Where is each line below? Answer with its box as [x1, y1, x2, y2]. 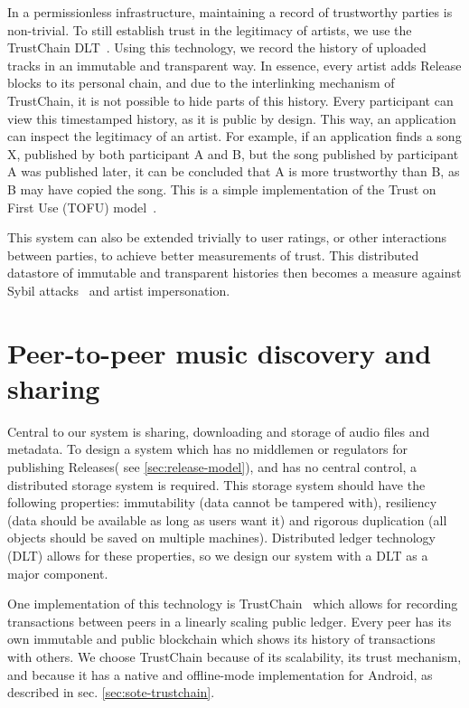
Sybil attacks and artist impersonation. [7, 280, 230, 299]
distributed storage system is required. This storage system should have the [7, 475, 426, 494]
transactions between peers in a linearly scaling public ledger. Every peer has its [7, 611, 452, 630]
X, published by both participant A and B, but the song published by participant [7, 144, 459, 163]
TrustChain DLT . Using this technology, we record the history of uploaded [7, 38, 427, 57]
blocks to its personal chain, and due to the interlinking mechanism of [7, 73, 395, 92]
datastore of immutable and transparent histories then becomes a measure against [7, 263, 462, 282]
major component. [7, 563, 108, 582]
